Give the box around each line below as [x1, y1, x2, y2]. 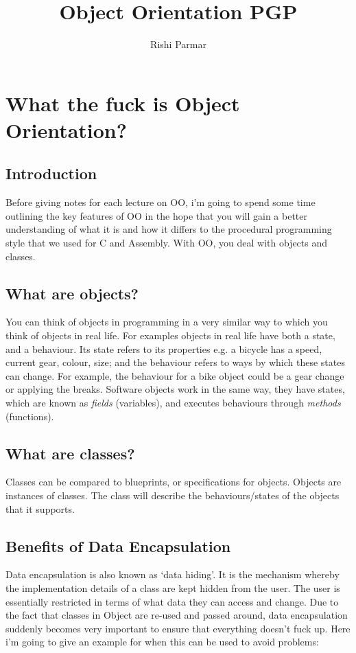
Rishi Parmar [150, 37, 206, 51]
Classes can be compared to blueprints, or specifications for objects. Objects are [5, 474, 342, 489]
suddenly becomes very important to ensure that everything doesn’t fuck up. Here [5, 621, 351, 635]
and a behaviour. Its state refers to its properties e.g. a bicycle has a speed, [5, 341, 322, 356]
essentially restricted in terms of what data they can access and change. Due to [5, 594, 339, 608]
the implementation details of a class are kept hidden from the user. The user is [5, 581, 340, 595]
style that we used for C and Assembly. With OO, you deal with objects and [5, 236, 328, 250]
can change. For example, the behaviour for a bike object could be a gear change [5, 368, 344, 382]
